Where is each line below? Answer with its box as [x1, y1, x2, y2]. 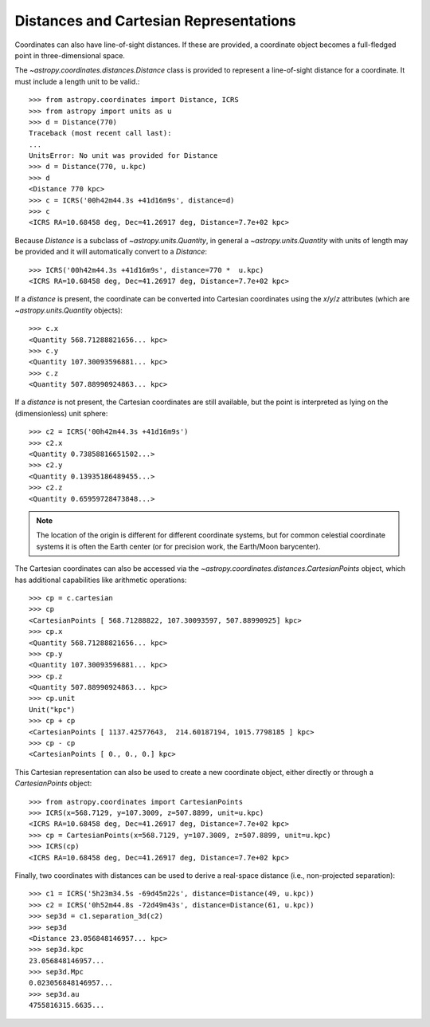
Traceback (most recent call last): [29, 128, 172, 138]
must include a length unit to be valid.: [14, 77, 140, 86]
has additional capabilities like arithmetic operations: [14, 575, 187, 584]
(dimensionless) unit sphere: [14, 408, 108, 418]
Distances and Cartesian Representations [14, 12, 296, 30]
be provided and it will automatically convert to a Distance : [14, 247, 207, 257]
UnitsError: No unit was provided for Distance [29, 151, 218, 160]
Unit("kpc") [29, 705, 76, 714]
